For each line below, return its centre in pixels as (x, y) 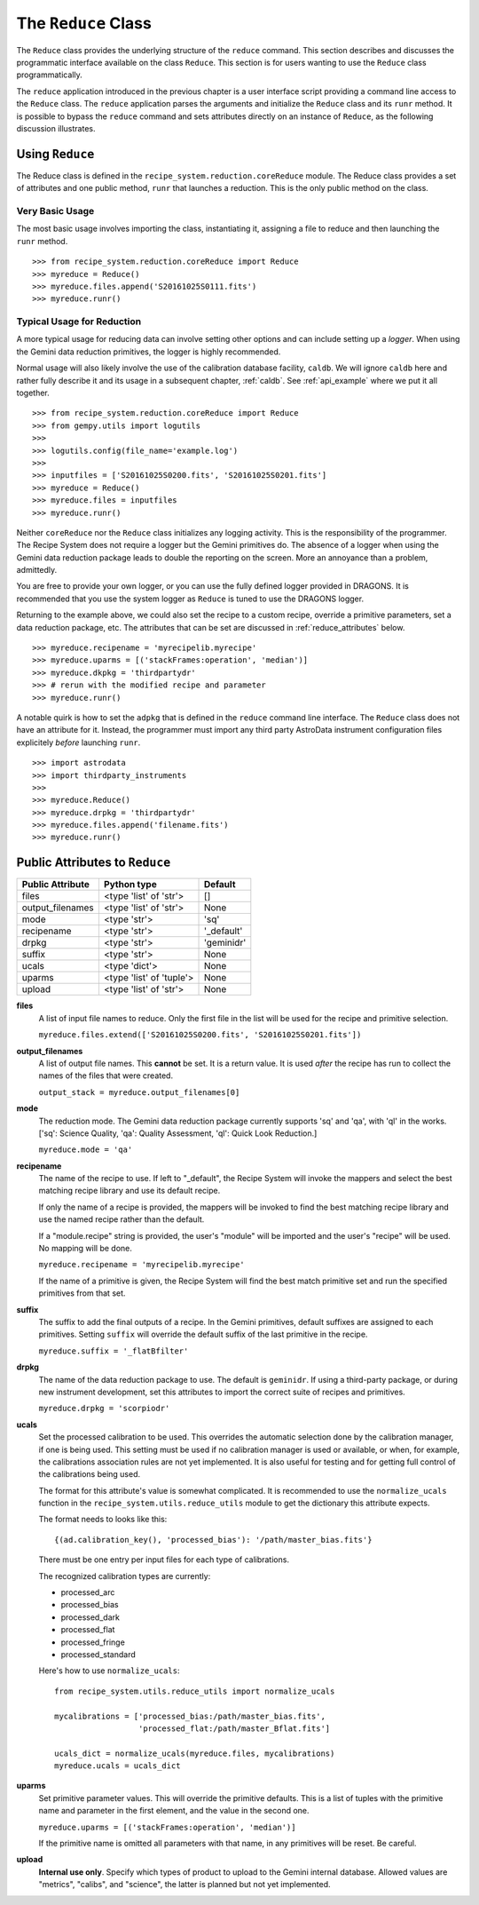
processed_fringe (93, 1642)
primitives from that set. (82, 1293)
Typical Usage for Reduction (79, 321)
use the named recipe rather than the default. (122, 1219)
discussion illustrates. (56, 128)
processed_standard (98, 1654)
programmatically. (50, 75)
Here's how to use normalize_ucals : (109, 1671)
